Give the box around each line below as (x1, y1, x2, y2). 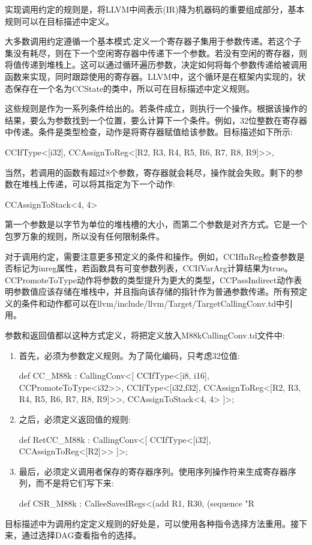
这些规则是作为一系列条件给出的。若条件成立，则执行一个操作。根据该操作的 (5, 102, 307, 115)
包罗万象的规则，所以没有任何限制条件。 (5, 229, 164, 242)
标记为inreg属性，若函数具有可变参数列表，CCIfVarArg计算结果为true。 (13, 262, 293, 274)
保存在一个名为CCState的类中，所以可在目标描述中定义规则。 (13, 82, 255, 94)
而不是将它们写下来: (35, 477, 114, 489)
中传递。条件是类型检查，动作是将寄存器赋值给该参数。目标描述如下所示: (5, 125, 293, 138)
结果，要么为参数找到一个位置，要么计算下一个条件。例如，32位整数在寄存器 (5, 113, 307, 126)
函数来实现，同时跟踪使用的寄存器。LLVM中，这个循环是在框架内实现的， (5, 70, 298, 82)
